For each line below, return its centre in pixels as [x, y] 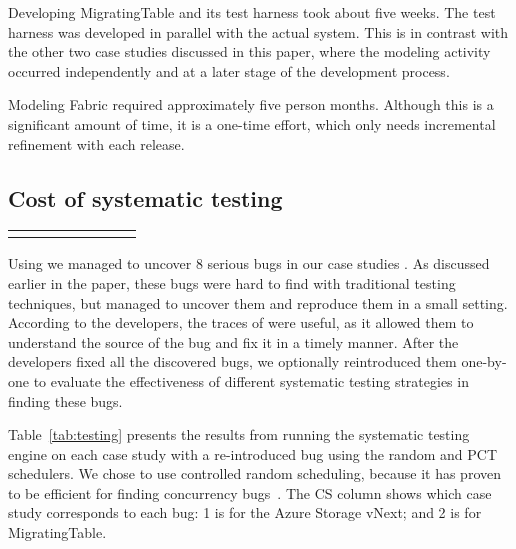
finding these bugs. [65, 400]
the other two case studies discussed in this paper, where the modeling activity [249, 51]
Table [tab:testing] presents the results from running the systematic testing [239, 434]
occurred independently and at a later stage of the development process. [229, 70]
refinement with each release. [96, 143]
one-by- [484, 361]
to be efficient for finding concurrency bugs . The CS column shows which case [250, 492]
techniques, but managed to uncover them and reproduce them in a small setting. [258, 302]
